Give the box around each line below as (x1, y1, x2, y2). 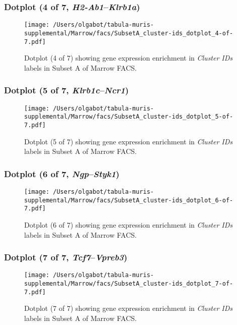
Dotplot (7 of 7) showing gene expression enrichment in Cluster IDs (24, 303, 233, 313)
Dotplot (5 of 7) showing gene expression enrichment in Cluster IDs (24, 136, 233, 146)
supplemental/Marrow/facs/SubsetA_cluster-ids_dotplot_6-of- (24, 196, 233, 204)
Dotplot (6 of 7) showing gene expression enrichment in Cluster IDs (24, 219, 233, 230)
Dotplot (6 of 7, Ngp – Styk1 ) (4, 167, 120, 180)
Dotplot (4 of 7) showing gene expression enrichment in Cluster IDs (24, 52, 233, 63)
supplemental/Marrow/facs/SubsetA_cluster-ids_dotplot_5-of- (24, 113, 233, 121)
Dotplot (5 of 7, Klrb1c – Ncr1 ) (4, 84, 129, 96)
